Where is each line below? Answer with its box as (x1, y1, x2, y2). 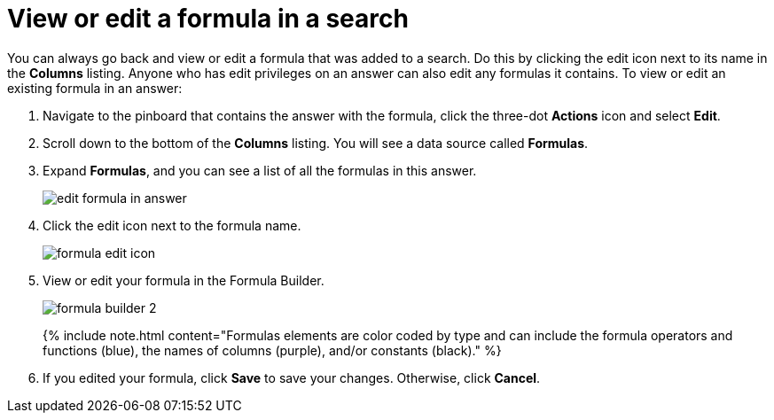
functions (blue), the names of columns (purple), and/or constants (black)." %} (43, 342, 502, 358)
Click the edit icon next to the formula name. (43, 217, 301, 233)
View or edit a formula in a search (7, 4, 409, 34)
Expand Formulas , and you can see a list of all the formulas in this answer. (43, 162, 477, 178)
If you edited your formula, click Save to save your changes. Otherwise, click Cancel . (43, 369, 541, 385)
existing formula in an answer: (7, 80, 183, 96)
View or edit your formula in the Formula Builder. (43, 272, 324, 288)
